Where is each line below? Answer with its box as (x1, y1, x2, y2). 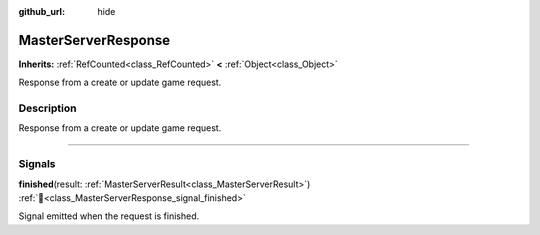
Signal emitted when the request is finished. (18, 210, 200, 222)
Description (18, 101, 77, 115)
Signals (18, 157, 56, 171)
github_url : (18, 6, 65, 17)
